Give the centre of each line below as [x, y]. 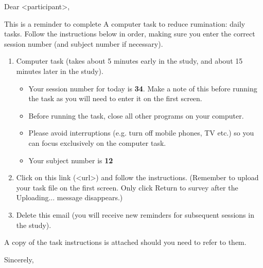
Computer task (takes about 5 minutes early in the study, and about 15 [129, 61]
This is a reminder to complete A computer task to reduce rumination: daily [125, 23]
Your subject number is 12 [71, 160]
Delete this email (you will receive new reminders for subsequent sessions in [135, 214]
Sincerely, [19, 259]
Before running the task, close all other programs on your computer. [136, 115]
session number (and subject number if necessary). [84, 43]
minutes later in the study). [60, 71]
